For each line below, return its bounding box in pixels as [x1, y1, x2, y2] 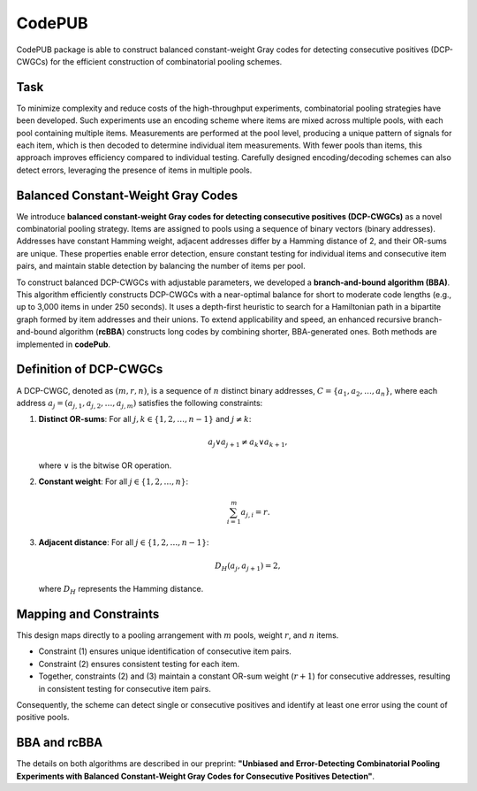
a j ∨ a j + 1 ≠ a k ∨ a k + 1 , [208, 437, 288, 449]
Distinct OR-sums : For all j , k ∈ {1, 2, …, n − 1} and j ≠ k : [38, 414, 252, 425]
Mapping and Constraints [16, 606, 160, 621]
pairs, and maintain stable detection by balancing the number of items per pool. [16, 261, 306, 272]
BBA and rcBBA [16, 735, 103, 750]
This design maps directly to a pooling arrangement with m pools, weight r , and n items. [16, 629, 339, 641]
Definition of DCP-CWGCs [16, 362, 163, 377]
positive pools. [16, 712, 70, 723]
